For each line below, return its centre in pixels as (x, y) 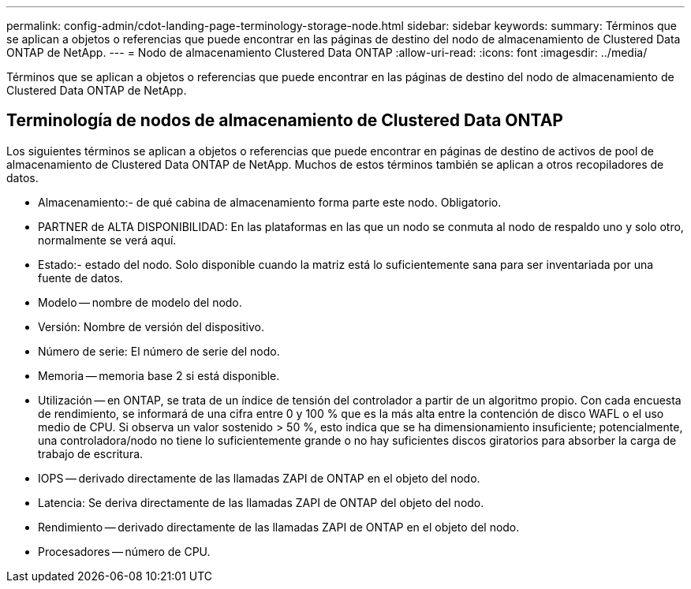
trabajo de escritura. (91, 453)
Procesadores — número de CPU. (124, 551)
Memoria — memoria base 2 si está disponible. (159, 375)
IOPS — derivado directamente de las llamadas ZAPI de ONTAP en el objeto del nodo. (259, 478)
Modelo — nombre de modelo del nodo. (140, 302)
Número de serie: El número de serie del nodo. (159, 351)
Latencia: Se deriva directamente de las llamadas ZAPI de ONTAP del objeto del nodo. (261, 502)
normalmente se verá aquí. (107, 240)
